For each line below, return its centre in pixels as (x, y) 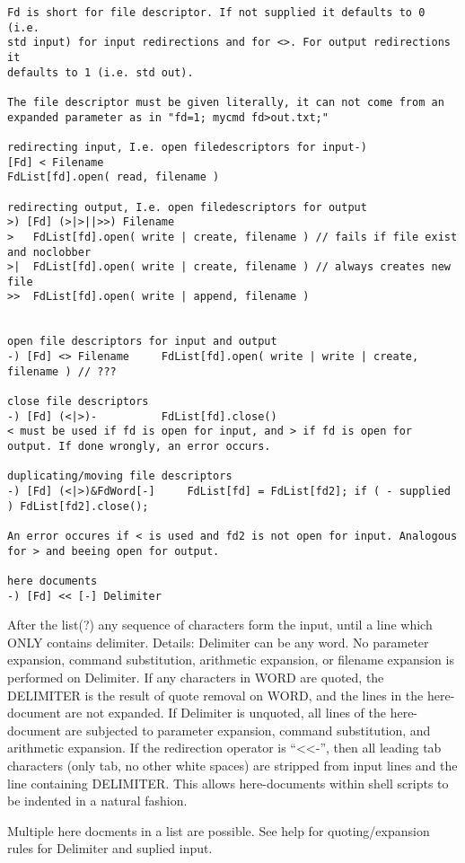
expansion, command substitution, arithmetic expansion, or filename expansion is (231, 660)
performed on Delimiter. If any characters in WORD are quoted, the (196, 678)
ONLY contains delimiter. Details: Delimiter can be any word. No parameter (218, 642)
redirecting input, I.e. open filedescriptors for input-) (187, 147)
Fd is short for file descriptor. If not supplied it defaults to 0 (216, 13)
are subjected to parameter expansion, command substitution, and (248, 730)
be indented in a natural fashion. (97, 801)
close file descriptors (78, 402)
